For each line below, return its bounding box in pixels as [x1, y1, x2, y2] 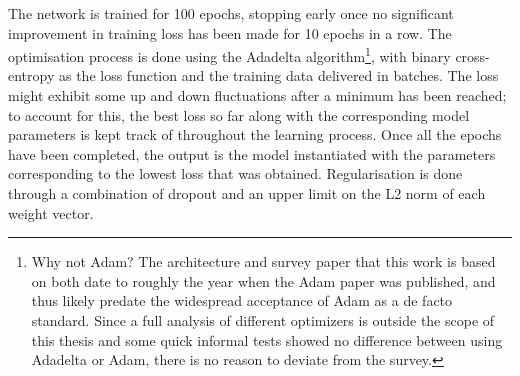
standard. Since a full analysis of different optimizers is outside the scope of [31, 309, 495, 330]
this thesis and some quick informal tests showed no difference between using [31, 329, 503, 350]
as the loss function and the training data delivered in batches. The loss [58, 65, 499, 86]
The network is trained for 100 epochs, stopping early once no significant [8, 3, 454, 23]
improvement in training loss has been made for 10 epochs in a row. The [8, 22, 452, 43]
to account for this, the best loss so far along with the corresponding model [8, 104, 470, 125]
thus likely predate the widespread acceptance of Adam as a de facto [31, 290, 453, 311]
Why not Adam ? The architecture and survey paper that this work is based [31, 251, 496, 272]
